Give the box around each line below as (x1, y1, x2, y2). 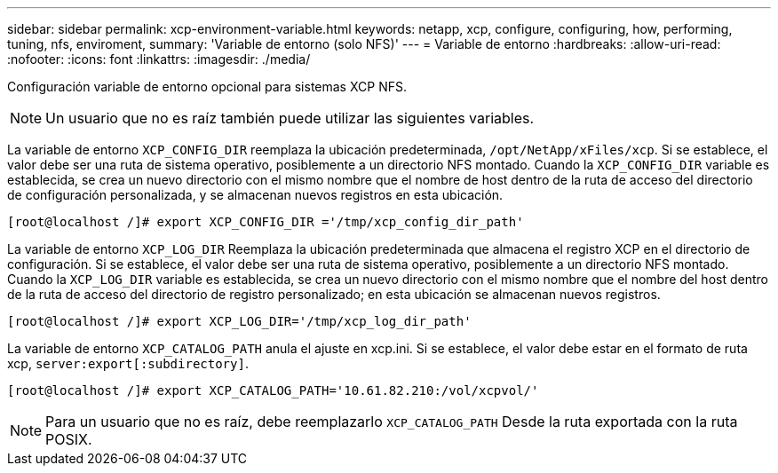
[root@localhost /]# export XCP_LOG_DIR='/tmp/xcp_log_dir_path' (7, 314, 472, 328)
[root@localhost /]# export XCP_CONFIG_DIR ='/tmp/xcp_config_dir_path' (7, 215, 524, 229)
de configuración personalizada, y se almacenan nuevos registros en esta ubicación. (7, 187, 504, 202)
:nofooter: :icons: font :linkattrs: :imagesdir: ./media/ (7, 51, 311, 67)
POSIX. (45, 430, 92, 448)
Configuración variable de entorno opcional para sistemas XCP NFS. (7, 79, 407, 94)
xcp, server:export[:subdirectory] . (7, 356, 249, 371)
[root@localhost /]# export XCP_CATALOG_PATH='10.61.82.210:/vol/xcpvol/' (7, 383, 539, 398)
